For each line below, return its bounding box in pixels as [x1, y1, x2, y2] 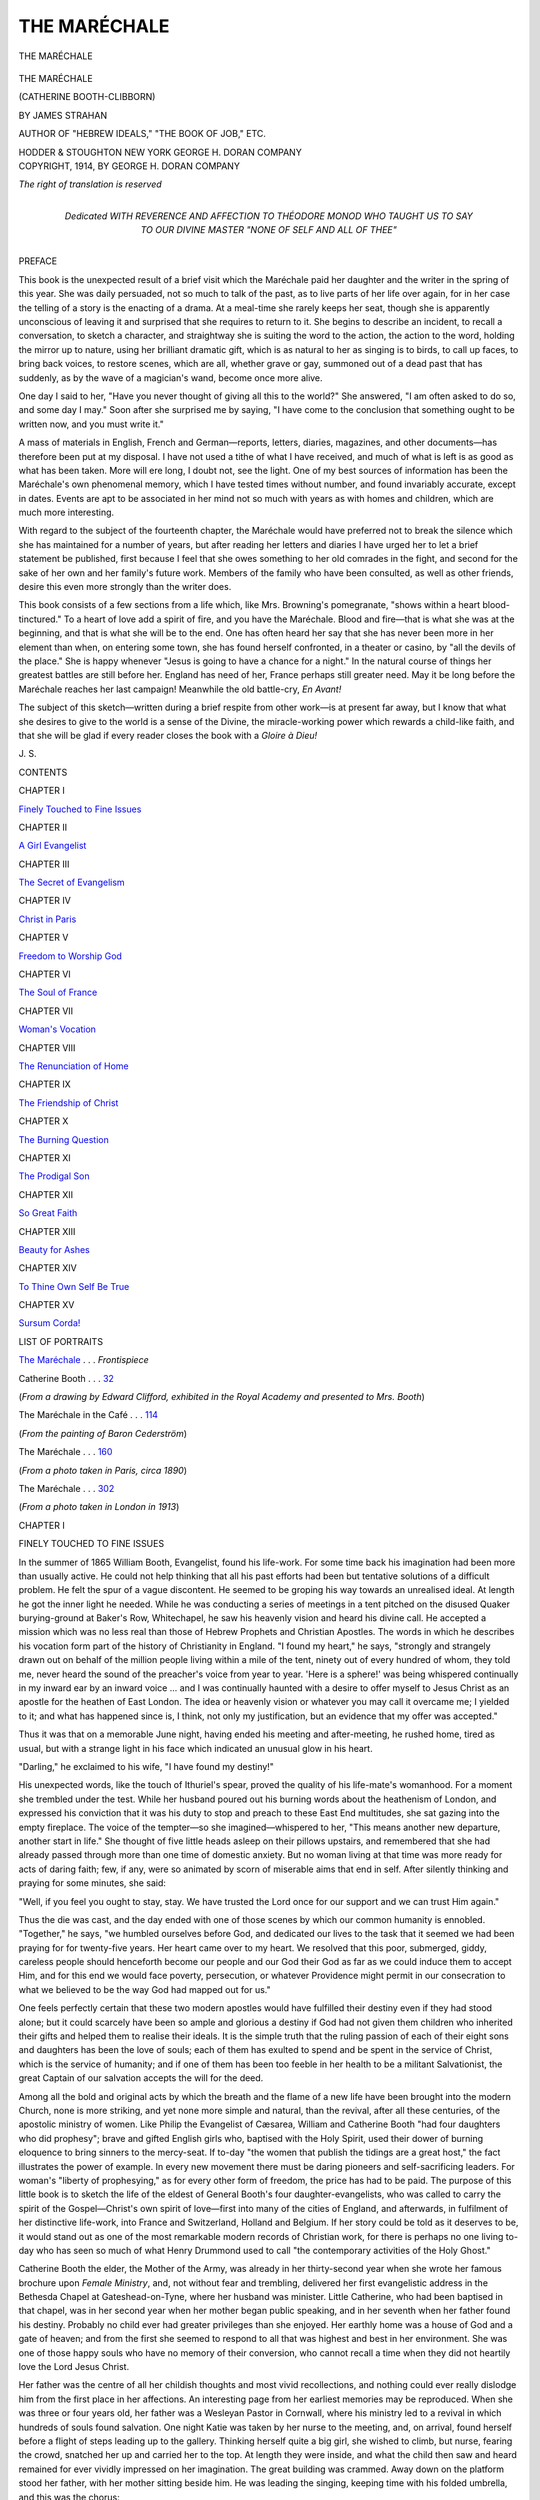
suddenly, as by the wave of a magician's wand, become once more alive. [18, 371, 324, 384]
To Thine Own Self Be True [18, 1280, 130, 1292]
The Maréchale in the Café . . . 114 [18, 1409, 159, 1421]
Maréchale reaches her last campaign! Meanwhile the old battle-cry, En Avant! [18, 683, 342, 695]
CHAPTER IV [18, 895, 72, 907]
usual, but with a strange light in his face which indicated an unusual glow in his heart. [18, 1742, 374, 1754]
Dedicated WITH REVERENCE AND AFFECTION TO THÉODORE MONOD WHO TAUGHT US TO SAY [64, 210, 474, 222]
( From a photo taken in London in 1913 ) [18, 1501, 180, 1513]
